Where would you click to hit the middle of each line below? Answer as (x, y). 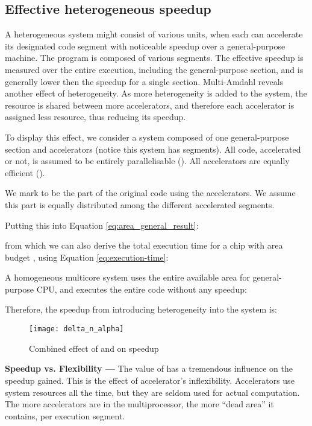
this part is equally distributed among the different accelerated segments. (140, 204)
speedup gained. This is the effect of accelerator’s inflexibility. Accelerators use (150, 380)
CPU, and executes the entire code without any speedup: (142, 289)
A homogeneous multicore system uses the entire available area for (127, 277)
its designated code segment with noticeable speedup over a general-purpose (145, 46)
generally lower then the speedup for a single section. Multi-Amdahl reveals (144, 81)
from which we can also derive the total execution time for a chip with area (144, 245)
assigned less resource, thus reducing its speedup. (95, 117)
